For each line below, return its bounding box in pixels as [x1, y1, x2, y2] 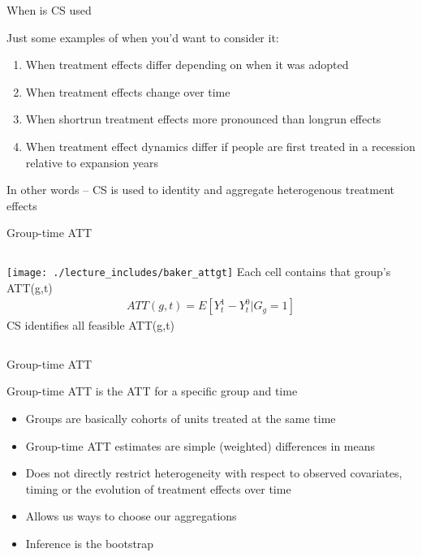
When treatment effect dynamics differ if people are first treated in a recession [25, 137, 416, 154]
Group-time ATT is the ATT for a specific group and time [6, 382, 298, 399]
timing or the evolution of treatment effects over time [25, 480, 291, 497]
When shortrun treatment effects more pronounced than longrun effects [25, 110, 381, 127]
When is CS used [6, 2, 92, 18]
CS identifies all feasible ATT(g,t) [6, 317, 175, 334]
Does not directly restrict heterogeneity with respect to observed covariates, [25, 464, 403, 481]
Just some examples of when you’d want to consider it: [6, 28, 279, 45]
